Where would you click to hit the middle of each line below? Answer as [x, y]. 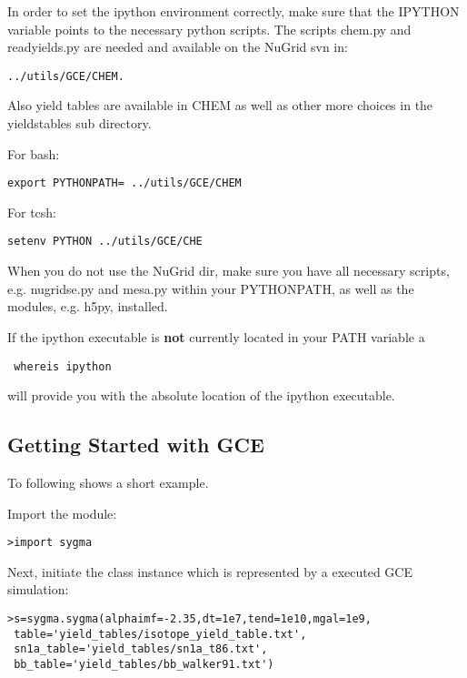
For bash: [34, 153]
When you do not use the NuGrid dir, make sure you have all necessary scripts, [229, 271]
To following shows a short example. [108, 482]
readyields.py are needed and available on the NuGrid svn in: [178, 47]
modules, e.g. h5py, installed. [88, 306]
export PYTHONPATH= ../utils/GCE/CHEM [124, 183]
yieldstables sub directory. [79, 123]
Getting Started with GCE [136, 445]
